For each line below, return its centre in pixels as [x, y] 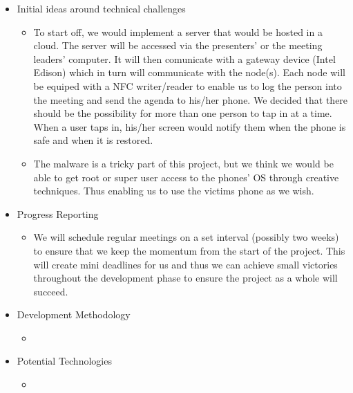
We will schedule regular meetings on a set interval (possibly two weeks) [186, 237]
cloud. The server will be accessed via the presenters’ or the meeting [178, 45]
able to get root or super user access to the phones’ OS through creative [186, 177]
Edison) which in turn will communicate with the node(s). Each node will [189, 72]
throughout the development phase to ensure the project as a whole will [185, 278]
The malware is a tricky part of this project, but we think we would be [183, 163]
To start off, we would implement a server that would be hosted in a [178, 31]
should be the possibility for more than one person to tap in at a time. [183, 113]
